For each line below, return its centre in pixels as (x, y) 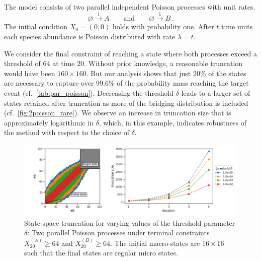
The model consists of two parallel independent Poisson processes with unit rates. (130, 7)
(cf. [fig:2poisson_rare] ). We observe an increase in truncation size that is (118, 113)
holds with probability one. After (163, 26)
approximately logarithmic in (49, 122)
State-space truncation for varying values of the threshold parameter (130, 222)
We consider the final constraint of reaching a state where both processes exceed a (131, 53)
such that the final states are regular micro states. (101, 253)
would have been (30, 73)
